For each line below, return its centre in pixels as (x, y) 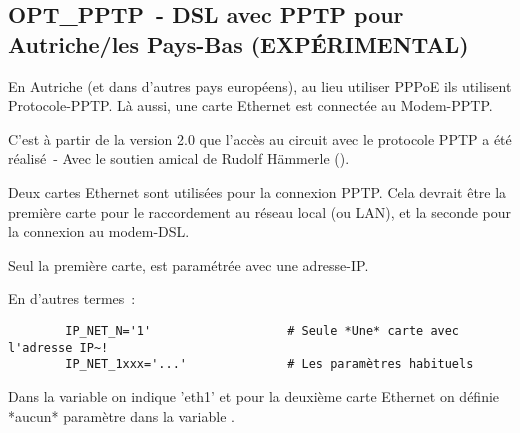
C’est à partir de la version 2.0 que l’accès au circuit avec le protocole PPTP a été (260, 138)
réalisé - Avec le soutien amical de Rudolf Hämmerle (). (179, 158)
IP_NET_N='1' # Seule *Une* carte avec (262, 330)
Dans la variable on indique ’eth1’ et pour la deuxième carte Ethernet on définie (254, 395)
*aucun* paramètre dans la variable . (121, 415)
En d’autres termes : (72, 298)
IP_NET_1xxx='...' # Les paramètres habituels (269, 364)
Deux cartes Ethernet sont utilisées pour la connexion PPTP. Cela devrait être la (257, 191)
